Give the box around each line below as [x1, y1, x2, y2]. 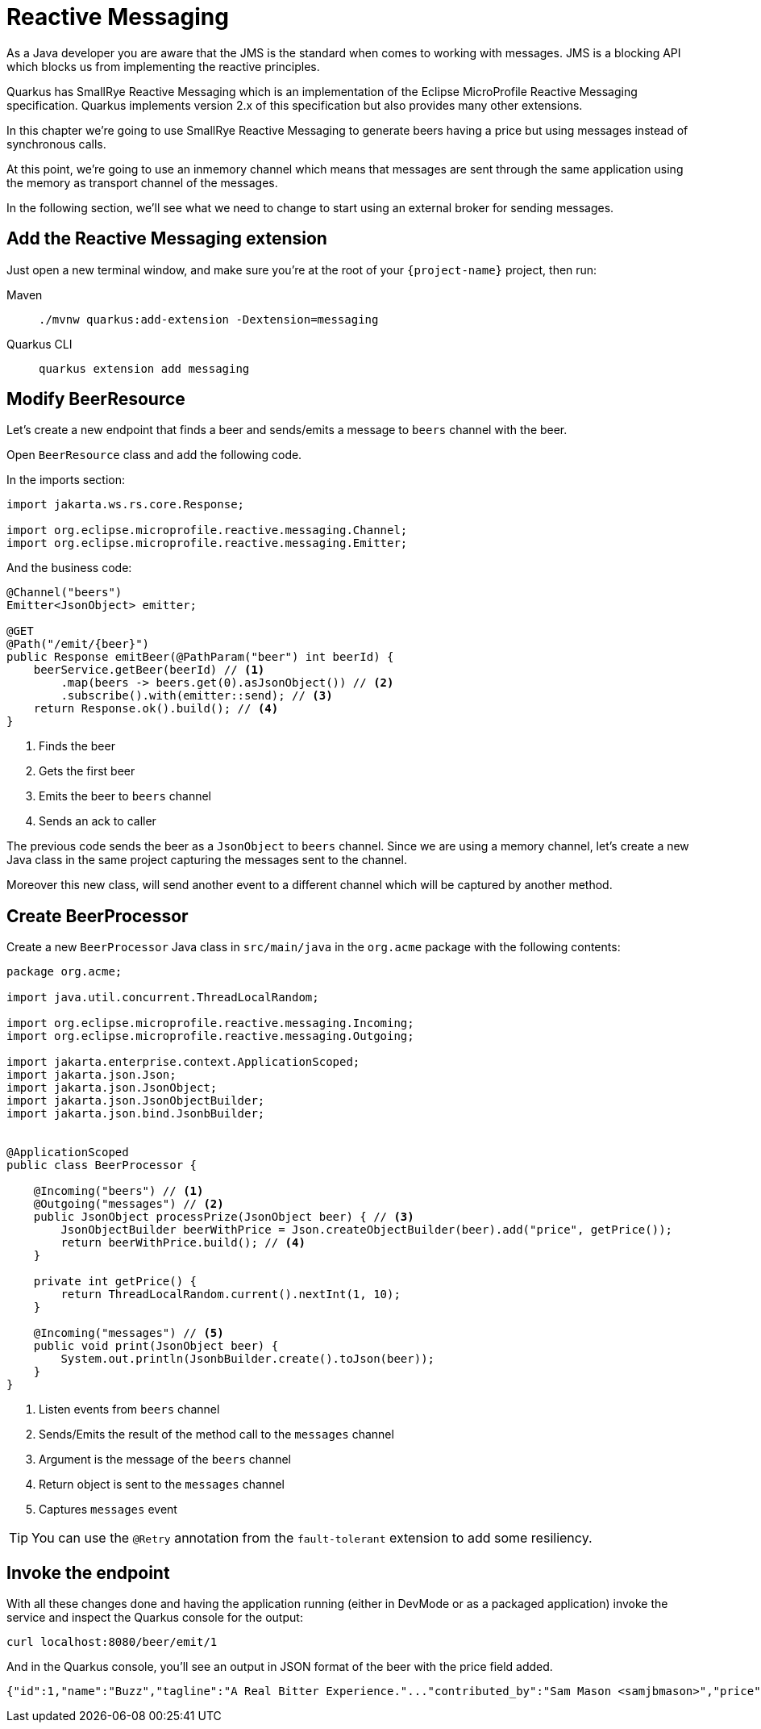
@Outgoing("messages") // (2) [33, 1197, 224, 1211]
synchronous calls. [6, 136, 106, 151]
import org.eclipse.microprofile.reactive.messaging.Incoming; [6, 1017, 414, 1030]
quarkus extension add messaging [39, 361, 250, 375]
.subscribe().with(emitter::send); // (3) [60, 689, 333, 703]
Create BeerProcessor [6, 905, 189, 926]
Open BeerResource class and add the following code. [6, 448, 302, 462]
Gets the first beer [39, 764, 135, 779]
